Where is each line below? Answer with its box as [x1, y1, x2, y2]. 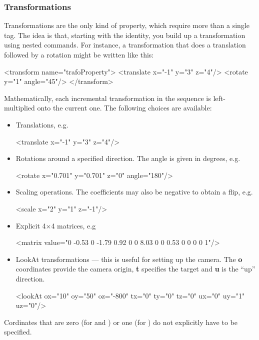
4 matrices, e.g [51, 220, 96, 230]
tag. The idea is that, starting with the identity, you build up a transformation [4, 29, 245, 40]
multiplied [4, 102, 35, 113]
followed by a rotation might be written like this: [4, 49, 154, 59]
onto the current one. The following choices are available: [37, 102, 212, 113]
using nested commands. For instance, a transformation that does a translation [4, 39, 246, 50]
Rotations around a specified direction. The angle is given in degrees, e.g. [15, 153, 240, 163]
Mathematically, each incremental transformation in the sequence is [4, 92, 211, 103]
